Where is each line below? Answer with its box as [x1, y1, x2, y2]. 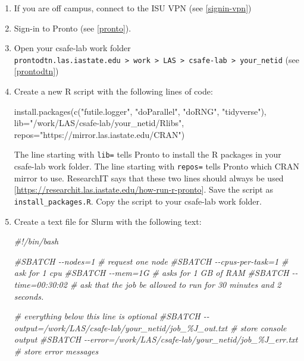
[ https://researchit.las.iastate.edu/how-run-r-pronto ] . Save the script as [14, 183, 273, 196]
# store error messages [14, 344, 99, 357]
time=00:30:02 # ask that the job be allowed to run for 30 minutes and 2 [14, 278, 281, 290]
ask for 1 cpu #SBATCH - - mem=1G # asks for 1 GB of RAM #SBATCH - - [14, 266, 298, 279]
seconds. [14, 290, 44, 302]
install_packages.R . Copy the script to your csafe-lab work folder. [14, 194, 262, 207]
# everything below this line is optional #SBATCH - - [14, 310, 209, 322]
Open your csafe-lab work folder [14, 42, 131, 54]
